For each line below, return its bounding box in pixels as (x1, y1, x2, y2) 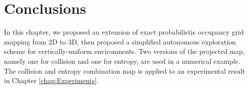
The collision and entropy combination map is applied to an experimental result (4, 65, 246, 76)
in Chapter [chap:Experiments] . (4, 75, 99, 86)
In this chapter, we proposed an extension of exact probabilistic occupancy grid (4, 27, 244, 37)
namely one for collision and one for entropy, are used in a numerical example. (4, 55, 241, 66)
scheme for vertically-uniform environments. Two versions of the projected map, (4, 46, 245, 56)
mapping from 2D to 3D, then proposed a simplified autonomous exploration (4, 36, 236, 46)
